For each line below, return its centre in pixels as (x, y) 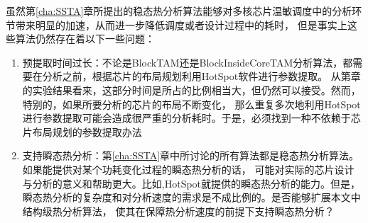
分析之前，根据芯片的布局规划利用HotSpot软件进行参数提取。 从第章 (201, 76)
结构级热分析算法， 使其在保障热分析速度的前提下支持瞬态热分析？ (178, 211)
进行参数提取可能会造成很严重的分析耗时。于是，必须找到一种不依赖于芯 (191, 118)
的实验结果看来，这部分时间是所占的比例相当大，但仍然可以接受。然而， (191, 90)
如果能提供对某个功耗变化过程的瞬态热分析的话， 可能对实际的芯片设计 (188, 169)
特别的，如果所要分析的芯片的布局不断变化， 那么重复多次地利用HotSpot (191, 104)
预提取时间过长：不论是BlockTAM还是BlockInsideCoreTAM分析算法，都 (188, 62)
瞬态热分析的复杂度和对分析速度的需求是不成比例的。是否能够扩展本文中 (191, 197)
